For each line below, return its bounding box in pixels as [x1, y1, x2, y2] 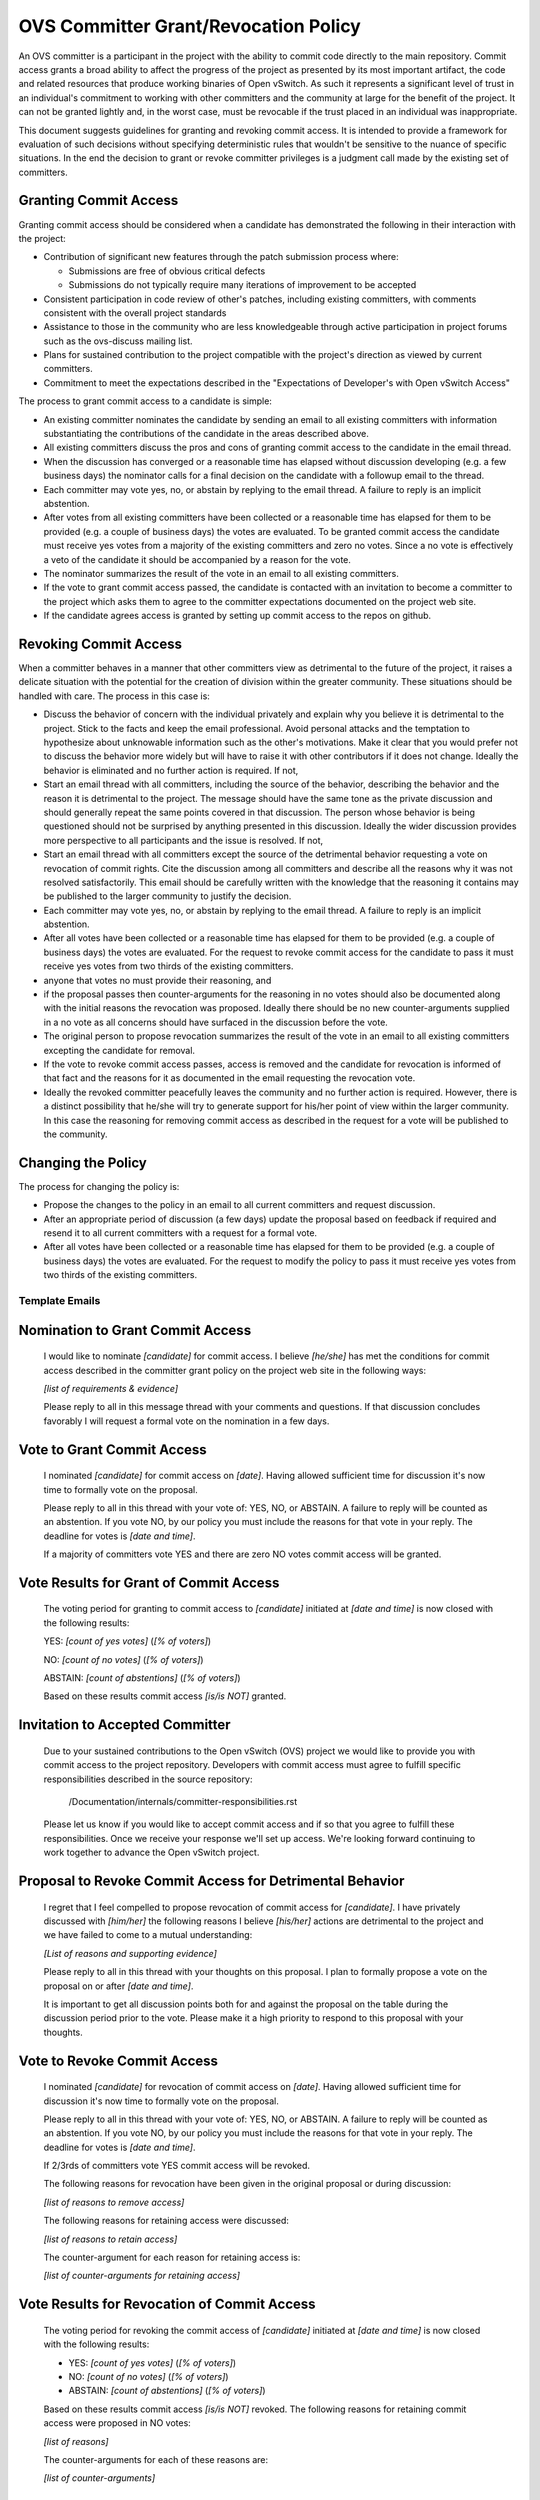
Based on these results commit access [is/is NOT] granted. [43, 1690, 287, 1702]
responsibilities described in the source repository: [43, 1773, 253, 1785]
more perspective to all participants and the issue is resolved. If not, [43, 834, 324, 846]
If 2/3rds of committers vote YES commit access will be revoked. [43, 2160, 310, 2172]
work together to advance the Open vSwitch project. [43, 1846, 260, 1859]
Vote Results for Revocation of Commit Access [18, 2296, 316, 2313]
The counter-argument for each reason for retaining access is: [43, 2251, 301, 2264]
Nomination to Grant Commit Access [18, 1321, 252, 1339]
